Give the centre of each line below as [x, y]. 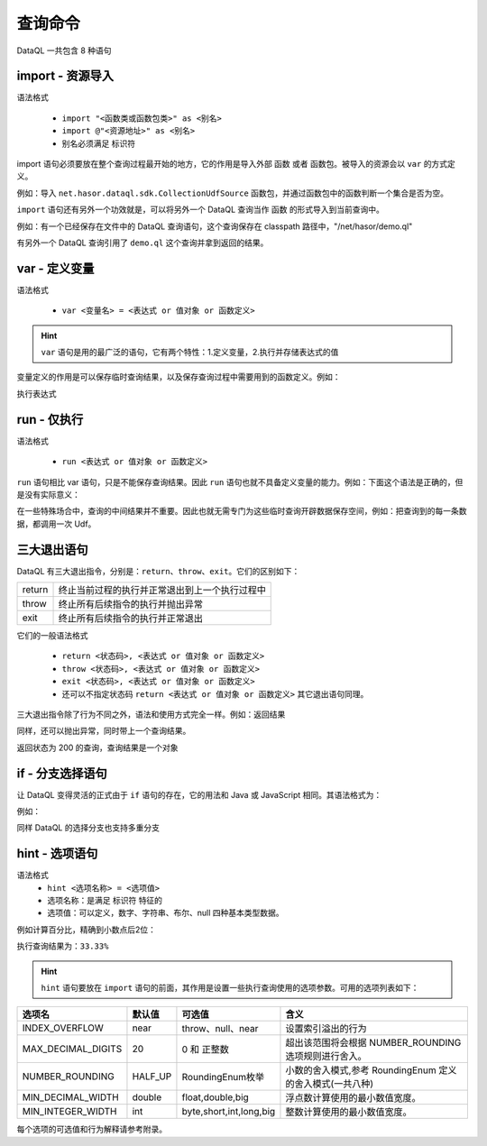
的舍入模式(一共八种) [330, 1084]
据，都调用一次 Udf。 [56, 524]
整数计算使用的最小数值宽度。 [349, 1112]
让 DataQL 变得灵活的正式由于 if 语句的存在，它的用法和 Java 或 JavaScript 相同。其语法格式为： [199, 794]
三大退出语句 [52, 550]
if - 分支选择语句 [62, 773]
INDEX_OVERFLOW [63, 1028]
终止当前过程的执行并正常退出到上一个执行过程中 [162, 590]
